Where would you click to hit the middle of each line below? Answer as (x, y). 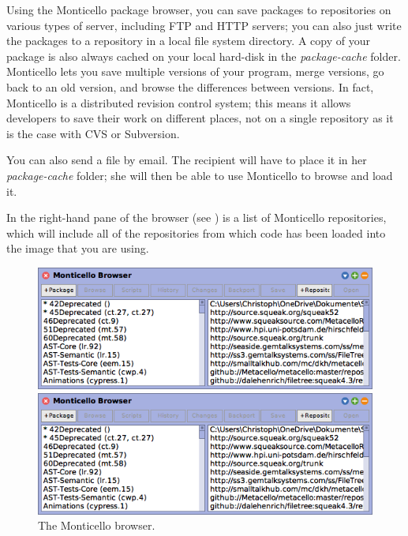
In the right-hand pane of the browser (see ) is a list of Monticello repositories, (197, 217)
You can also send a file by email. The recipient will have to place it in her (187, 160)
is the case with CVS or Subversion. (93, 133)
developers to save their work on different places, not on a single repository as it (200, 118)
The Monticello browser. (97, 525)
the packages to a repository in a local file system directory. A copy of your (188, 41)
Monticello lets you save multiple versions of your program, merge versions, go (195, 71)
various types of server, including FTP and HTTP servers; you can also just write (204, 25)
